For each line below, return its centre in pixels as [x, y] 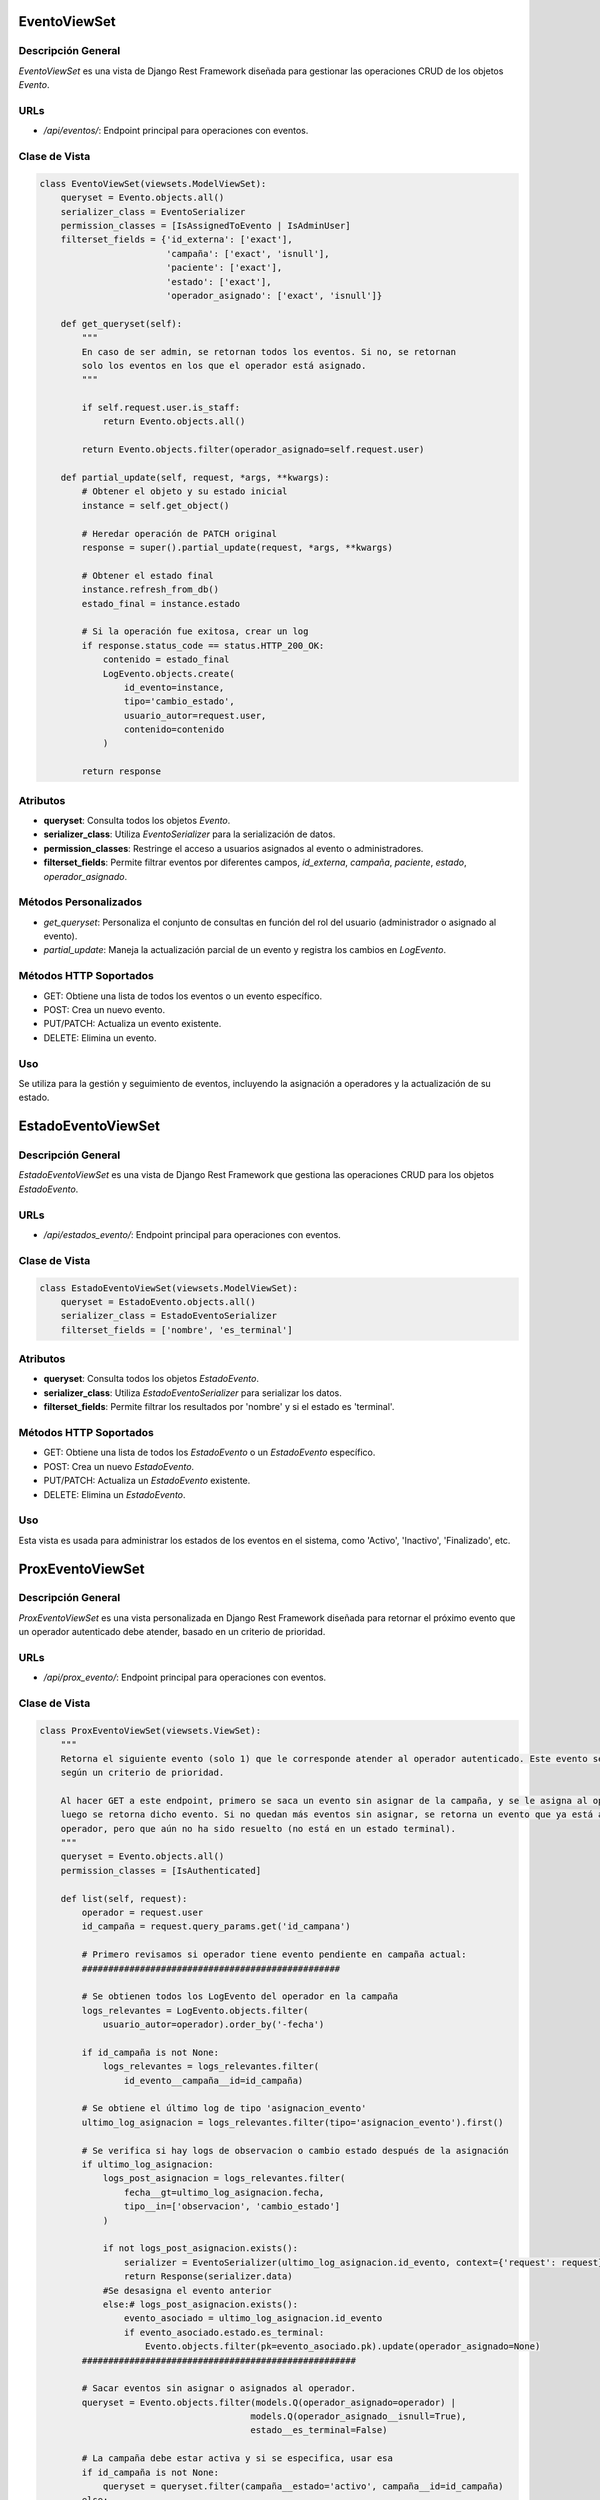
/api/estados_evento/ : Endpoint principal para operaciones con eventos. [192, 1234]
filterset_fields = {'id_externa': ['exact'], [177, 239]
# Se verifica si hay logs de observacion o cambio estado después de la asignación [295, 2150]
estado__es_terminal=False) [319, 2430]
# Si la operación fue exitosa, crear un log [195, 631]
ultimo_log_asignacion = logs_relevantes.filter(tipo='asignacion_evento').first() [292, 2122]
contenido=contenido [174, 729]
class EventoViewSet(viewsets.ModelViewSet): [153, 183]
